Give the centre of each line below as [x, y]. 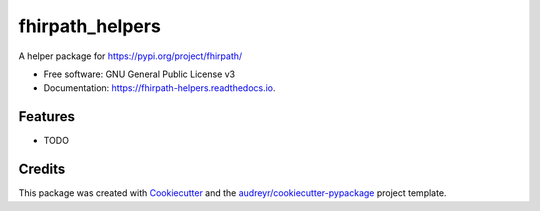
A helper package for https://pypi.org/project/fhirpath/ [130, 56]
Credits [42, 169]
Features [46, 116]
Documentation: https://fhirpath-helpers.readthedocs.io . [159, 88]
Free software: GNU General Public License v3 [139, 74]
